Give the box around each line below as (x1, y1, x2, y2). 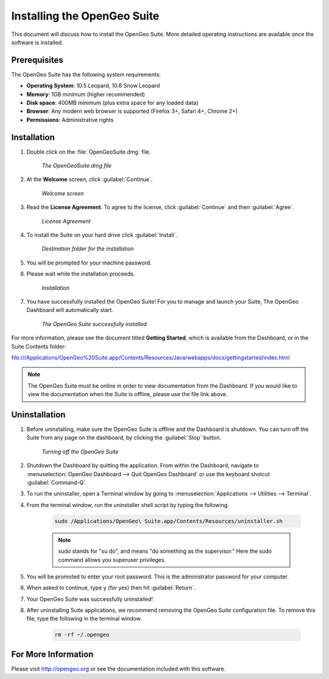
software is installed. (11, 38, 63, 46)
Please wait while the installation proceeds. (26, 270, 135, 277)
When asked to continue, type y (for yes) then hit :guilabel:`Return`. (26, 584, 196, 591)
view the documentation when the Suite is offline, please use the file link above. (27, 391, 228, 398)
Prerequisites (11, 55, 63, 65)
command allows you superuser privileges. (58, 556, 166, 563)
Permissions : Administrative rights (26, 116, 114, 123)
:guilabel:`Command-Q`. (26, 478, 87, 486)
